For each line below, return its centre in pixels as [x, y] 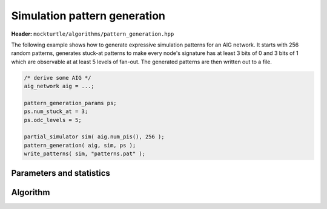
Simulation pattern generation [88, 16]
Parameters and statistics [61, 173]
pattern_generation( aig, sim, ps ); [80, 145]
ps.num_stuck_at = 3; [56, 111]
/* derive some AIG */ [58, 78]
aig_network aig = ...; [59, 86]
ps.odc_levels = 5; [53, 120]
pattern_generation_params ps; [71, 103]
